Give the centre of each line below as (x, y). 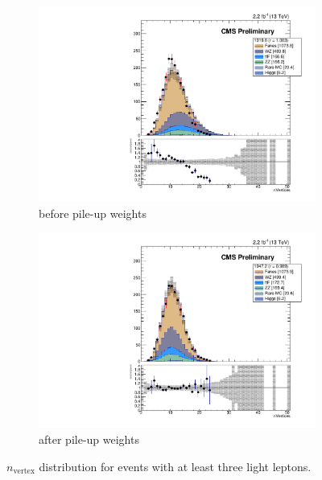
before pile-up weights (93, 213)
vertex (24, 472)
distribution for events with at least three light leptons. (175, 466)
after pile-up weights (89, 439)
